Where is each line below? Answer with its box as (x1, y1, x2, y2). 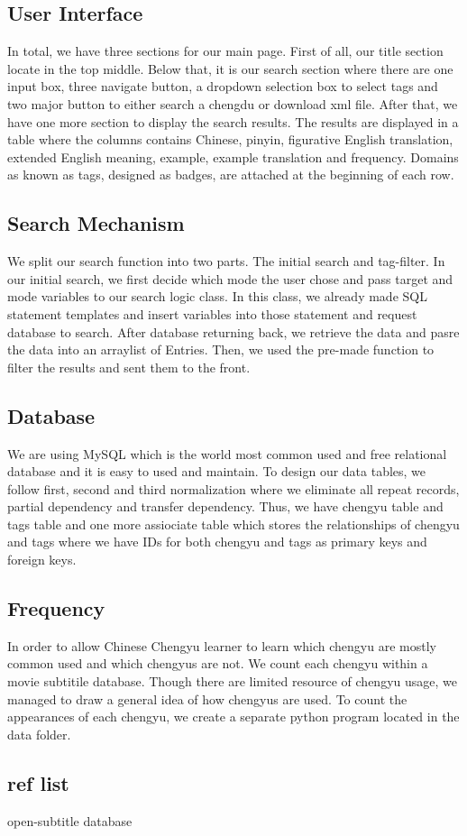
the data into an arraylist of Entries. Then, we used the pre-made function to (7, 340, 435, 359)
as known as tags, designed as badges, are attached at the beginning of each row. (7, 165, 454, 184)
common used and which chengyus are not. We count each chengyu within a (7, 654, 428, 673)
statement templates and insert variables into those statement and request (7, 304, 417, 323)
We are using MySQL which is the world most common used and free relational (7, 444, 447, 463)
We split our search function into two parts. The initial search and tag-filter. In (7, 252, 445, 271)
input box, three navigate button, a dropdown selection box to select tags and (7, 77, 438, 96)
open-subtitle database (7, 811, 133, 830)
